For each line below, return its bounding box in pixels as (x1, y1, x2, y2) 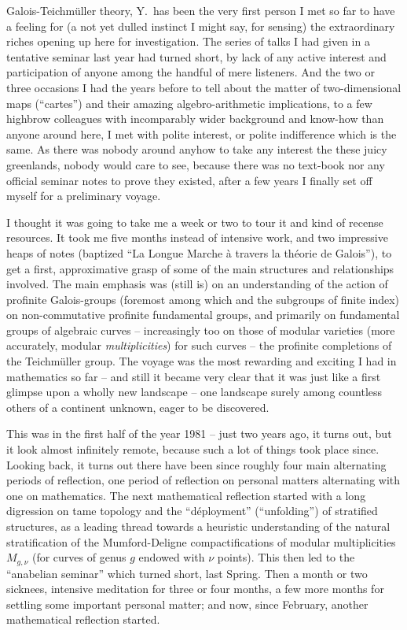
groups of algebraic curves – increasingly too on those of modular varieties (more (6, 321, 395, 338)
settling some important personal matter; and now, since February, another (6, 595, 368, 612)
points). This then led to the (217, 549, 355, 565)
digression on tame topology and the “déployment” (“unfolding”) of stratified (6, 502, 378, 519)
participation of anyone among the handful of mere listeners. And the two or (6, 64, 375, 80)
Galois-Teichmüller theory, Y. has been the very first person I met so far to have (6, 2, 395, 18)
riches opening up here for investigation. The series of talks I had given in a (6, 33, 370, 50)
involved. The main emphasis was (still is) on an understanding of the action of (6, 276, 388, 292)
